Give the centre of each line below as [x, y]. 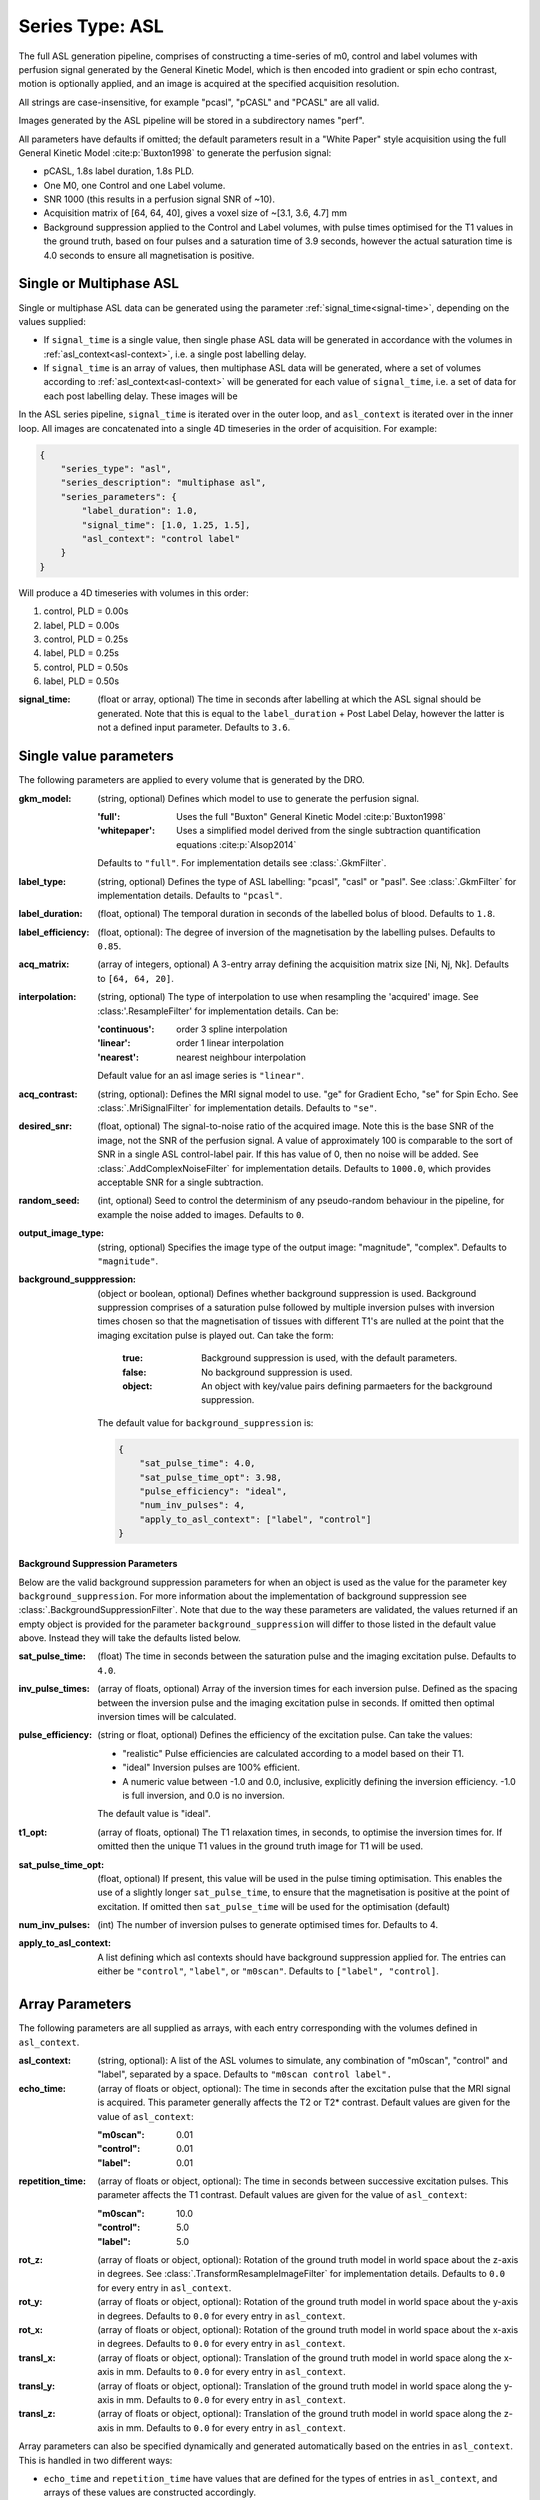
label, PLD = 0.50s [81, 681]
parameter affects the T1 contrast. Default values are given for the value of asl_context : [282, 2195]
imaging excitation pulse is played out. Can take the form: [215, 1335]
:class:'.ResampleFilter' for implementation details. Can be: [218, 1011]
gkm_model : [45, 798]
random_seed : [49, 1201]
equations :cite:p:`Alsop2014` [236, 844]
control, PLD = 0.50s [86, 667]
